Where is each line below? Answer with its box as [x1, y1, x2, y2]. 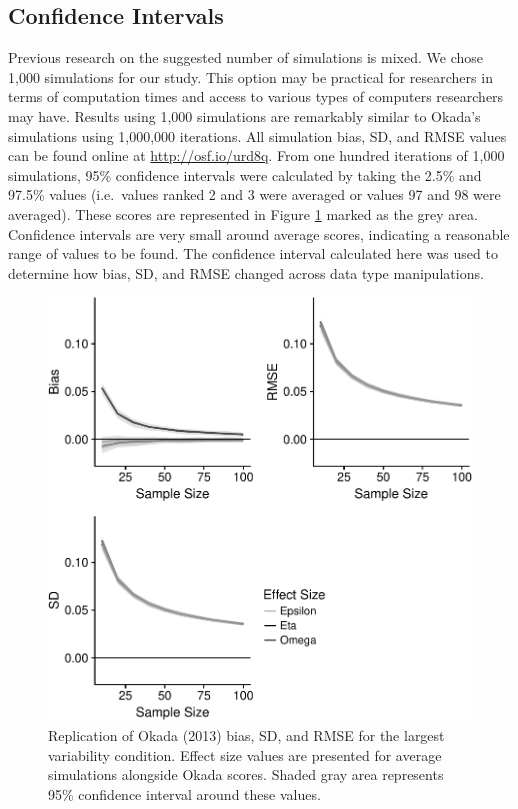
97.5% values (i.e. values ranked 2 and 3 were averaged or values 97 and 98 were [8, 184, 501, 205]
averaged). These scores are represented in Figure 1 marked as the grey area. [8, 203, 478, 224]
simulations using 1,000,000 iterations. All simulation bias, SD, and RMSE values [8, 125, 507, 146]
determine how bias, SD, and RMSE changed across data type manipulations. [8, 262, 484, 283]
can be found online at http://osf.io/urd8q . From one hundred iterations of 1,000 [8, 145, 505, 166]
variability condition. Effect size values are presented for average [48, 744, 442, 765]
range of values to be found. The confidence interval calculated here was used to [8, 243, 498, 264]
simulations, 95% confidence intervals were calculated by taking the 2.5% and [8, 164, 482, 185]
